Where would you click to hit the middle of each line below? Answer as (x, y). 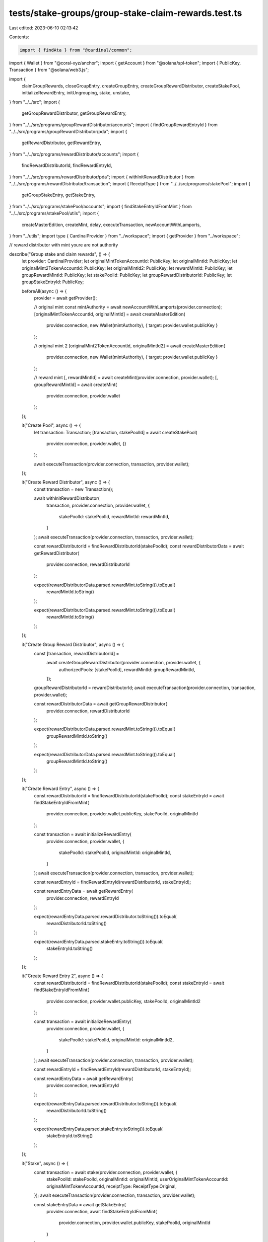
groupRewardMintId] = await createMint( (75, 385)
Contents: (19, 37)
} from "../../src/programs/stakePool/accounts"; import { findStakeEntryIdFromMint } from (100, 206)
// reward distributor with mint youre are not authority (64, 245)
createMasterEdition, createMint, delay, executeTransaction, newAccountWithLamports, (111, 225)
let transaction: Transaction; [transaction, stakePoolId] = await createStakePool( (116, 432)
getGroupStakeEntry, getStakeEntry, (59, 195)
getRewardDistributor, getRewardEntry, (62, 143)
